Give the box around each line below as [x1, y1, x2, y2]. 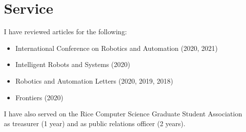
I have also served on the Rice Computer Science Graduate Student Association [4, 109, 242, 119]
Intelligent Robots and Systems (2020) [15, 59, 130, 69]
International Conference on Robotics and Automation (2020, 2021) [15, 43, 218, 53]
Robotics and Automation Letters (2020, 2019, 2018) [15, 75, 173, 86]
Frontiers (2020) [15, 92, 63, 102]
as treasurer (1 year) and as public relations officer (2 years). [4, 118, 185, 128]
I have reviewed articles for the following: [4, 26, 127, 37]
